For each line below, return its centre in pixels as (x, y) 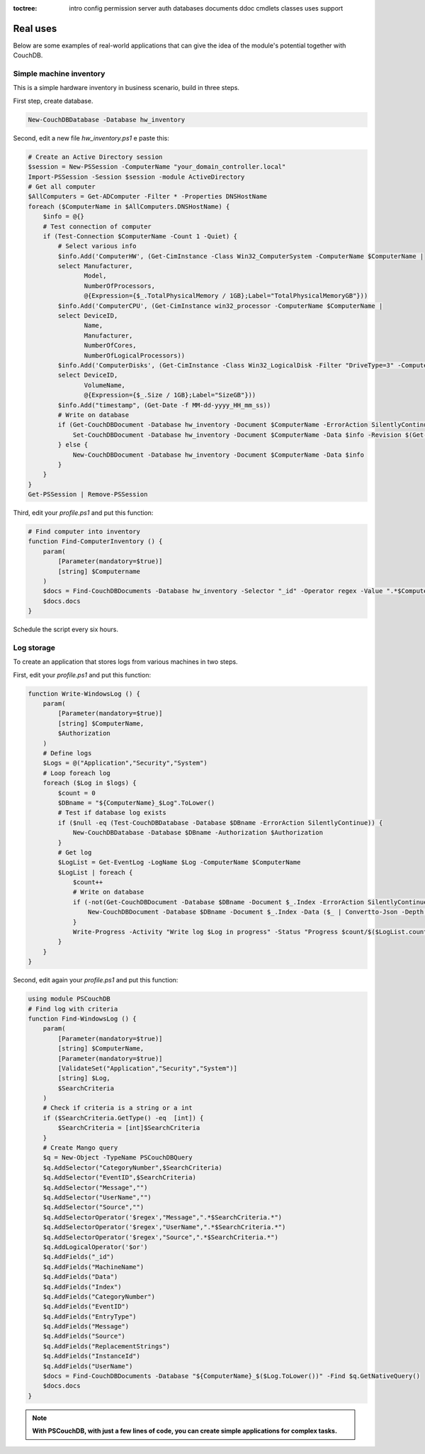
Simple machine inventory (59, 74)
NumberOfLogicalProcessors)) (135, 355)
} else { (73, 445)
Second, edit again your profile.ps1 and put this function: (96, 980)
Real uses (35, 28)
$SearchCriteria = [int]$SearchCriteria (129, 1128)
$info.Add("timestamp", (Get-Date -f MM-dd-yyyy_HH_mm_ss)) (164, 405)
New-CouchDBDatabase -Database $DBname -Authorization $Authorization (198, 833)
